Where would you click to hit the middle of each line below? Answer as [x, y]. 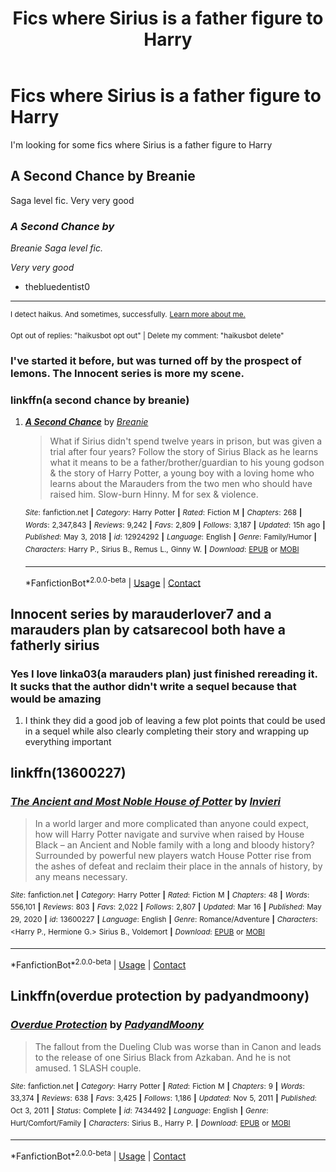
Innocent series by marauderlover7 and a [141, 613]
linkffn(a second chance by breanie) [100, 400]
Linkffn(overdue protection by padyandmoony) [160, 996]
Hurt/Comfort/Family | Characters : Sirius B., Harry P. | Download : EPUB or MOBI [150, 1123]
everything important [68, 741]
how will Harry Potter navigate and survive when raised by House [169, 834]
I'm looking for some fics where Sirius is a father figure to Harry [141, 144]
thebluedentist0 [57, 287]
